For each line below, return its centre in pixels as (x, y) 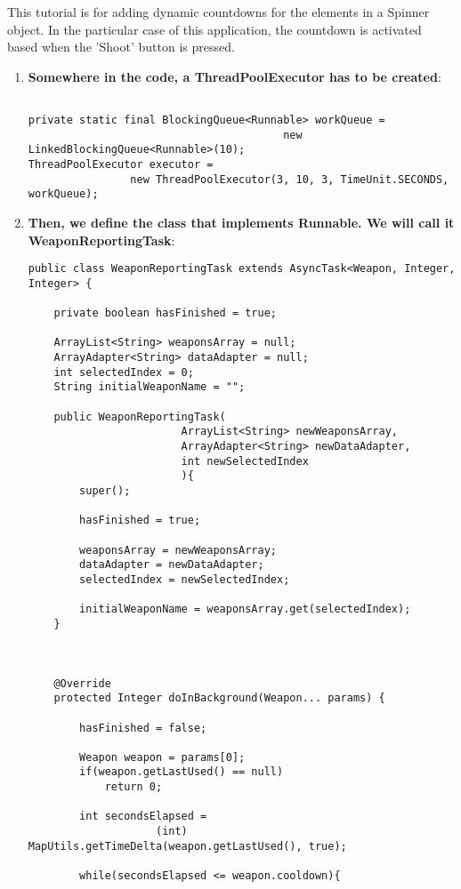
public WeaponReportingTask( (140, 416)
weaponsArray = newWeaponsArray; (178, 550)
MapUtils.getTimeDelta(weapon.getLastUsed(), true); (187, 846)
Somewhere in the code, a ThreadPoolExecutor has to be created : (235, 76)
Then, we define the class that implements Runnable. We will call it (241, 222)
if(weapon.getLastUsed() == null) (182, 772)
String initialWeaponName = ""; (150, 387)
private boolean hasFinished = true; (165, 313)
